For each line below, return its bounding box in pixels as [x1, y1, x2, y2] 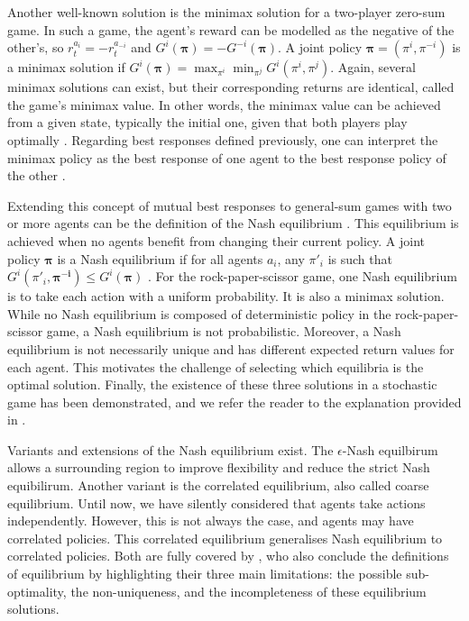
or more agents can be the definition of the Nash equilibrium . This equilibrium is [7, 214, 459, 233]
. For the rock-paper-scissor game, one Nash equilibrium [147, 267, 457, 286]
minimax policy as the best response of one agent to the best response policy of [7, 148, 446, 167]
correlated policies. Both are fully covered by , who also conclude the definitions [7, 546, 449, 565]
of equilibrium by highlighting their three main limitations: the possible [7, 564, 402, 583]
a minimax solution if [7, 58, 125, 77]
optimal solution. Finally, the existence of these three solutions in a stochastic [7, 375, 437, 394]
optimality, [7, 581, 67, 600]
